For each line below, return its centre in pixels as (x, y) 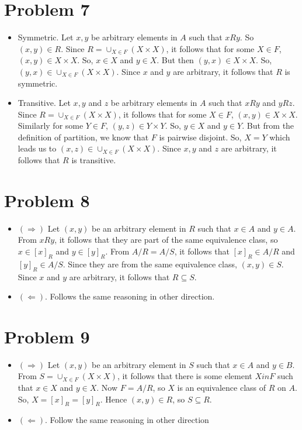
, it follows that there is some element (185, 376)
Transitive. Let (44, 103)
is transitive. (94, 160)
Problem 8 (47, 200)
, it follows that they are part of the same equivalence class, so (166, 240)
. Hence (114, 399)
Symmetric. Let (46, 37)
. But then (175, 60)
